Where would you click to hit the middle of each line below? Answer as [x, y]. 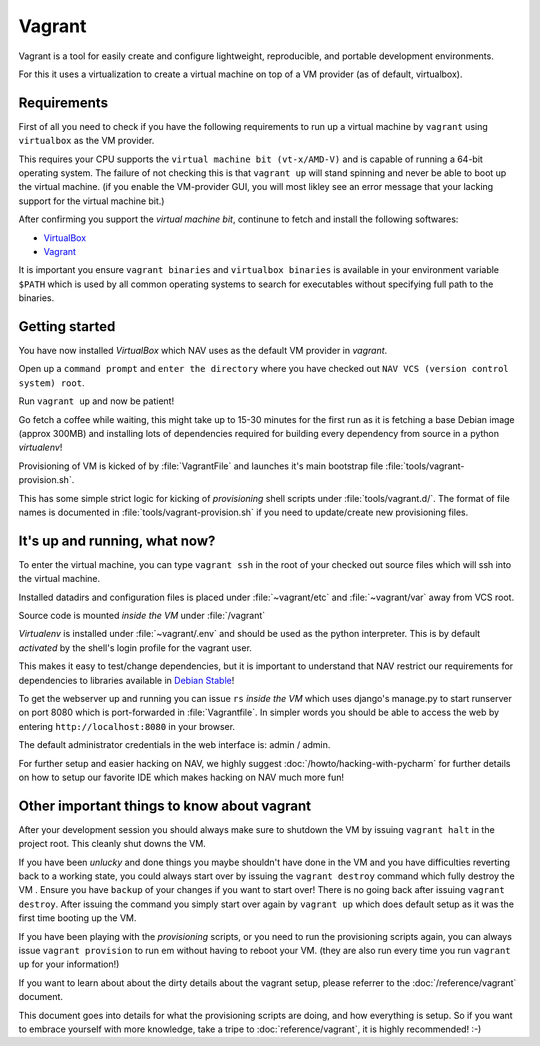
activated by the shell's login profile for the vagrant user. [135, 647]
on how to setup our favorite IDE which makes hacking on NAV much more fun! [181, 777]
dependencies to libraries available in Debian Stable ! [126, 680]
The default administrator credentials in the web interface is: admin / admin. [174, 745]
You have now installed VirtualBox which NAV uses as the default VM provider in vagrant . [203, 351]
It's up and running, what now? [117, 540]
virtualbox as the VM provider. [86, 141]
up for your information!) [69, 964]
